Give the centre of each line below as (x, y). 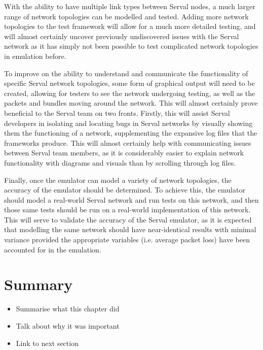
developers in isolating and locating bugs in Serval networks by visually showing (128, 123)
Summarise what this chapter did (68, 309)
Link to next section (47, 343)
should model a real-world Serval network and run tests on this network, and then (131, 199)
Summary (39, 284)
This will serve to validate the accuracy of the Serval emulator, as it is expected (128, 219)
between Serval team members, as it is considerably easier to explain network (124, 153)
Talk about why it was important (68, 325)
